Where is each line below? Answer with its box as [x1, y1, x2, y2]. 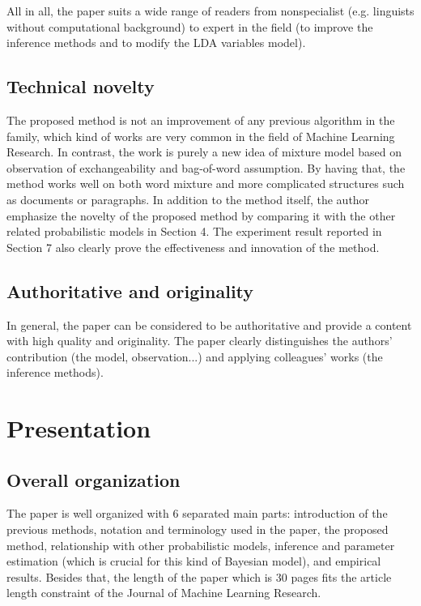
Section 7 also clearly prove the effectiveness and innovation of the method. [6, 238, 380, 255]
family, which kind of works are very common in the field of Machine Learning [6, 127, 395, 144]
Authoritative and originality [6, 278, 254, 303]
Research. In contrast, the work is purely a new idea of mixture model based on [6, 143, 402, 160]
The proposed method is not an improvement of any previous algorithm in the [6, 111, 395, 128]
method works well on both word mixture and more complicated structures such [6, 175, 405, 192]
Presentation [6, 412, 151, 445]
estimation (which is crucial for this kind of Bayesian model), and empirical [6, 553, 381, 570]
